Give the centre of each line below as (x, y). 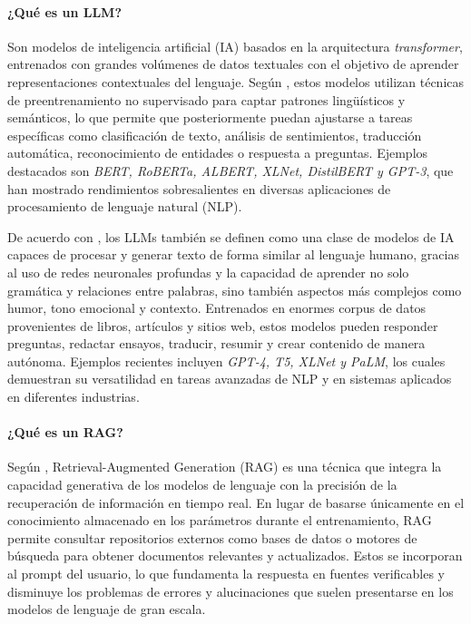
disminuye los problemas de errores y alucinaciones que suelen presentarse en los (231, 591)
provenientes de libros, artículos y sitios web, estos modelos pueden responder (223, 325)
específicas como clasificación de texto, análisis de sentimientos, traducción (215, 135)
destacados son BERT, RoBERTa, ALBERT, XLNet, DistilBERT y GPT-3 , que (231, 170)
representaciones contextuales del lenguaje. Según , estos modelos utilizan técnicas (236, 81)
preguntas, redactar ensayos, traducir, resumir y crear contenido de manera (216, 343)
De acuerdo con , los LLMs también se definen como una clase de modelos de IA (231, 236)
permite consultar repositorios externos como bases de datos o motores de (212, 537)
